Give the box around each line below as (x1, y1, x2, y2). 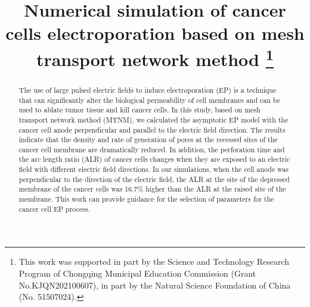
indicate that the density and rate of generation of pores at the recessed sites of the (18, 134, 278, 145)
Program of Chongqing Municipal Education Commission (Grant (18, 267, 256, 279)
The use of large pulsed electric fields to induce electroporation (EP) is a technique (18, 84, 277, 95)
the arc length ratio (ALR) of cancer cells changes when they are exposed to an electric (18, 154, 290, 164)
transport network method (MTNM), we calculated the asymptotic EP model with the (18, 114, 289, 124)
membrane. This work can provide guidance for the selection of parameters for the (18, 194, 274, 204)
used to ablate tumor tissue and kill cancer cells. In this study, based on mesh (18, 105, 261, 115)
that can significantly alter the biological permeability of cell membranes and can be (18, 95, 281, 105)
